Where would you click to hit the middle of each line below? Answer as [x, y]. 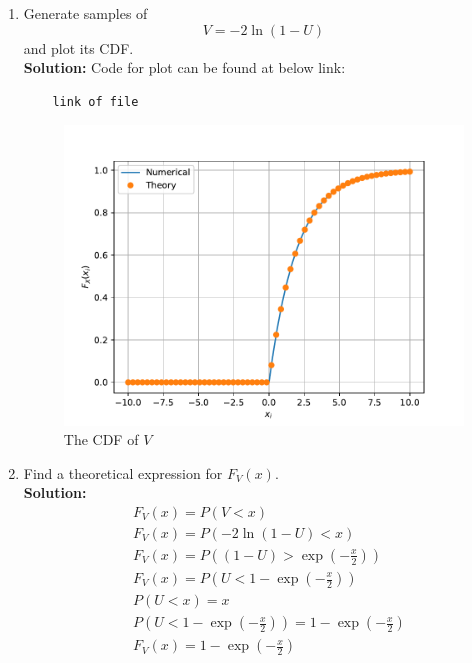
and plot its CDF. [78, 47]
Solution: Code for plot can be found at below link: [184, 67]
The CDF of [101, 439]
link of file [95, 101]
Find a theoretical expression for [123, 472]
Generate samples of [85, 13]
